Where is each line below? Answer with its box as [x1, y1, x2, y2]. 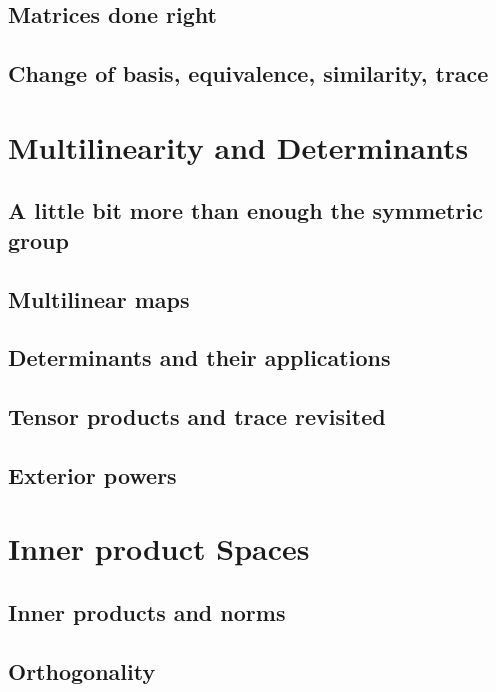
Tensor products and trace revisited [8, 401, 386, 432]
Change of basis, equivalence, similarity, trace [8, 58, 489, 89]
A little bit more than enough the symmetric [8, 195, 483, 226]
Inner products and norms [8, 597, 286, 627]
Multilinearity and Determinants [8, 126, 469, 167]
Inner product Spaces [8, 528, 310, 569]
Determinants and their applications [8, 342, 391, 373]
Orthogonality [8, 655, 156, 686]
